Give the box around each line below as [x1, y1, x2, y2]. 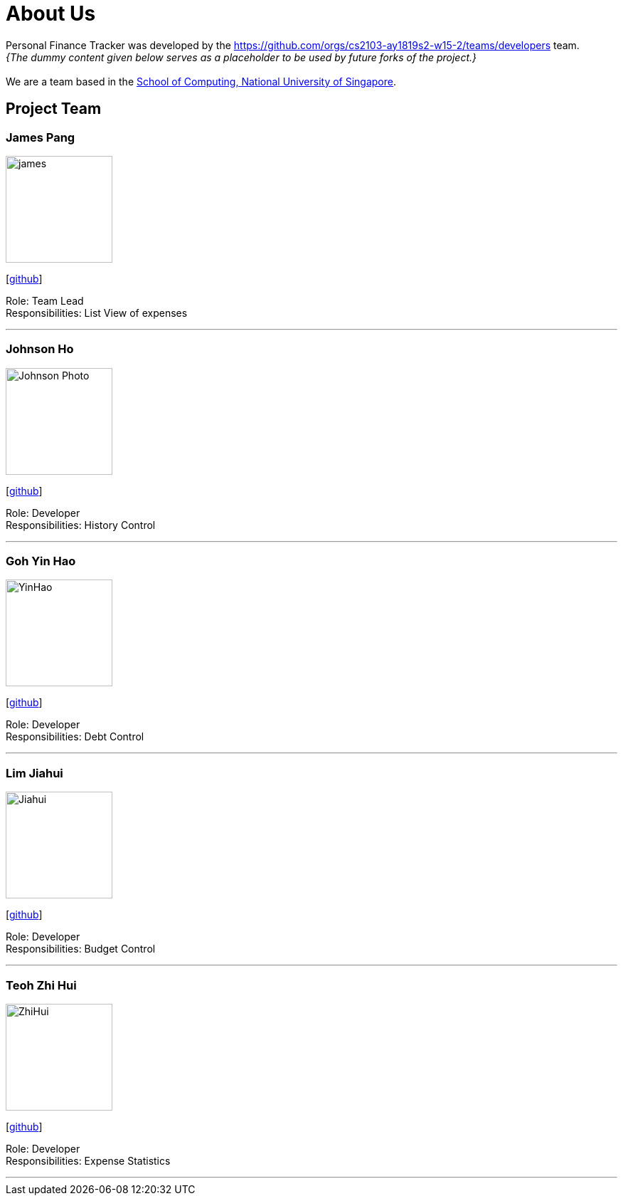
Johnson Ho [6, 342, 74, 357]
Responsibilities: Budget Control [6, 943, 156, 955]
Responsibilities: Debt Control [6, 730, 144, 743]
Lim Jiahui [6, 765, 63, 780]
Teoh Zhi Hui [6, 977, 77, 992]
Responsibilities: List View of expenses [6, 306, 188, 319]
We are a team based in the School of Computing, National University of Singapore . [6, 75, 397, 88]
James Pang [6, 130, 75, 145]
